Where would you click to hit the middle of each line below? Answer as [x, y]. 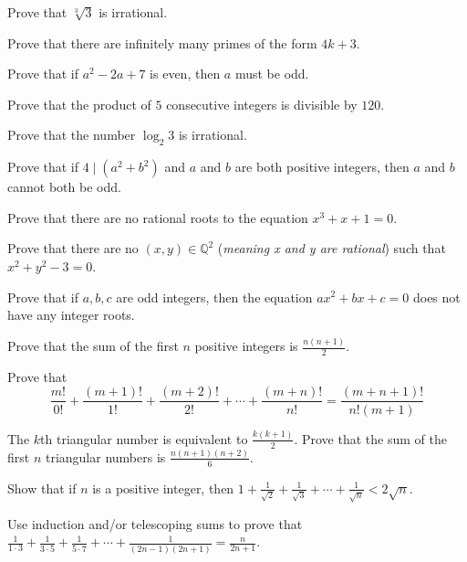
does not [436, 297]
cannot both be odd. [64, 187]
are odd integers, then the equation [214, 297]
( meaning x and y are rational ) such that [332, 248]
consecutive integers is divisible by [262, 104]
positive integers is [246, 346]
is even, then [185, 74]
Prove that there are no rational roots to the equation [158, 217]
